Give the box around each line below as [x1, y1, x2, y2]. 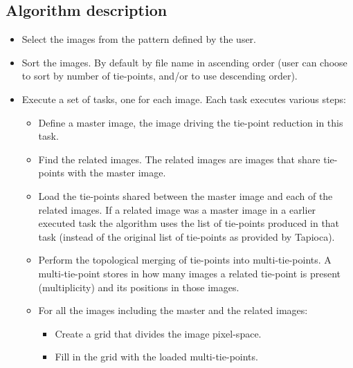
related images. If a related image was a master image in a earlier [38, 202, 316, 217]
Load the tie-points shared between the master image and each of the [38, 188, 333, 203]
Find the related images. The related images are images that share [38, 151, 320, 166]
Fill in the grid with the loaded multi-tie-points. [55, 349, 258, 364]
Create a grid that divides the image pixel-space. [55, 326, 262, 340]
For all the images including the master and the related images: [38, 303, 308, 318]
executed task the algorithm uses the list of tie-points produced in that [38, 216, 340, 230]
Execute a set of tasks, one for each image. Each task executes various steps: [21, 91, 346, 106]
